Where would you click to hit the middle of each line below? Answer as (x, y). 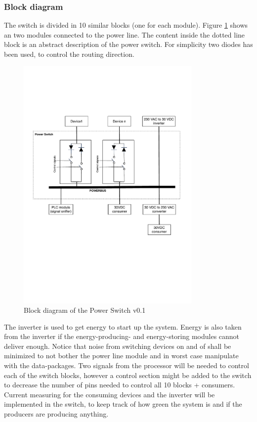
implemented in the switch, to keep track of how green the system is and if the (123, 404)
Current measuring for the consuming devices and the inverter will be (109, 394)
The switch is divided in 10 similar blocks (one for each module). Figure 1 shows (126, 25)
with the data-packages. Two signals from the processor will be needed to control (127, 365)
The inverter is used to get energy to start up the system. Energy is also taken (123, 326)
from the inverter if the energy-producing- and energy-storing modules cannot (122, 336)
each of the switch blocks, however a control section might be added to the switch (128, 375)
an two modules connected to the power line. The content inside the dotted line (125, 34)
